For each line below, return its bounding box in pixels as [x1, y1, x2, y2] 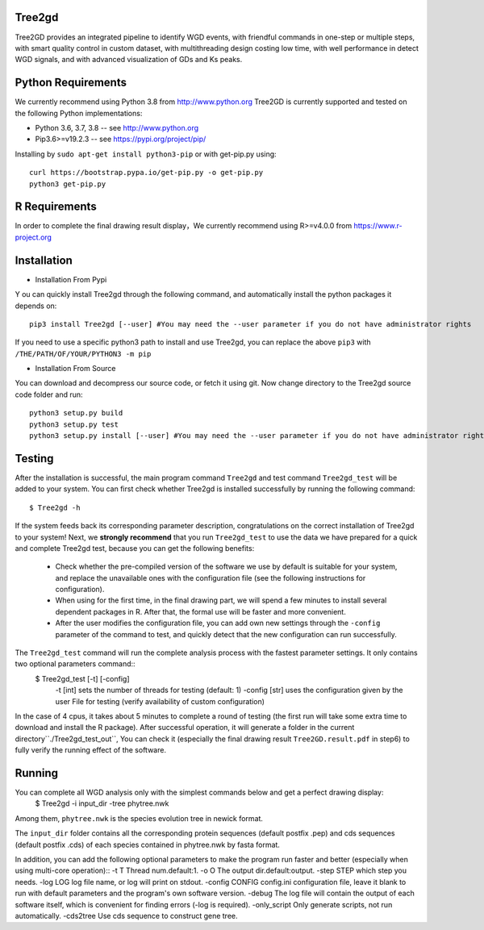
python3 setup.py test [29, 419, 119, 429]
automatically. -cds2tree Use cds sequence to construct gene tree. [15, 911, 238, 920]
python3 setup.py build [29, 408, 123, 418]
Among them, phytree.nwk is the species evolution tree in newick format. [15, 813, 264, 823]
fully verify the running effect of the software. [15, 745, 167, 755]
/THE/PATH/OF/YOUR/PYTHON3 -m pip [15, 349, 152, 358]
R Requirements [15, 200, 97, 214]
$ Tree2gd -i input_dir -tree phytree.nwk [35, 799, 169, 808]
